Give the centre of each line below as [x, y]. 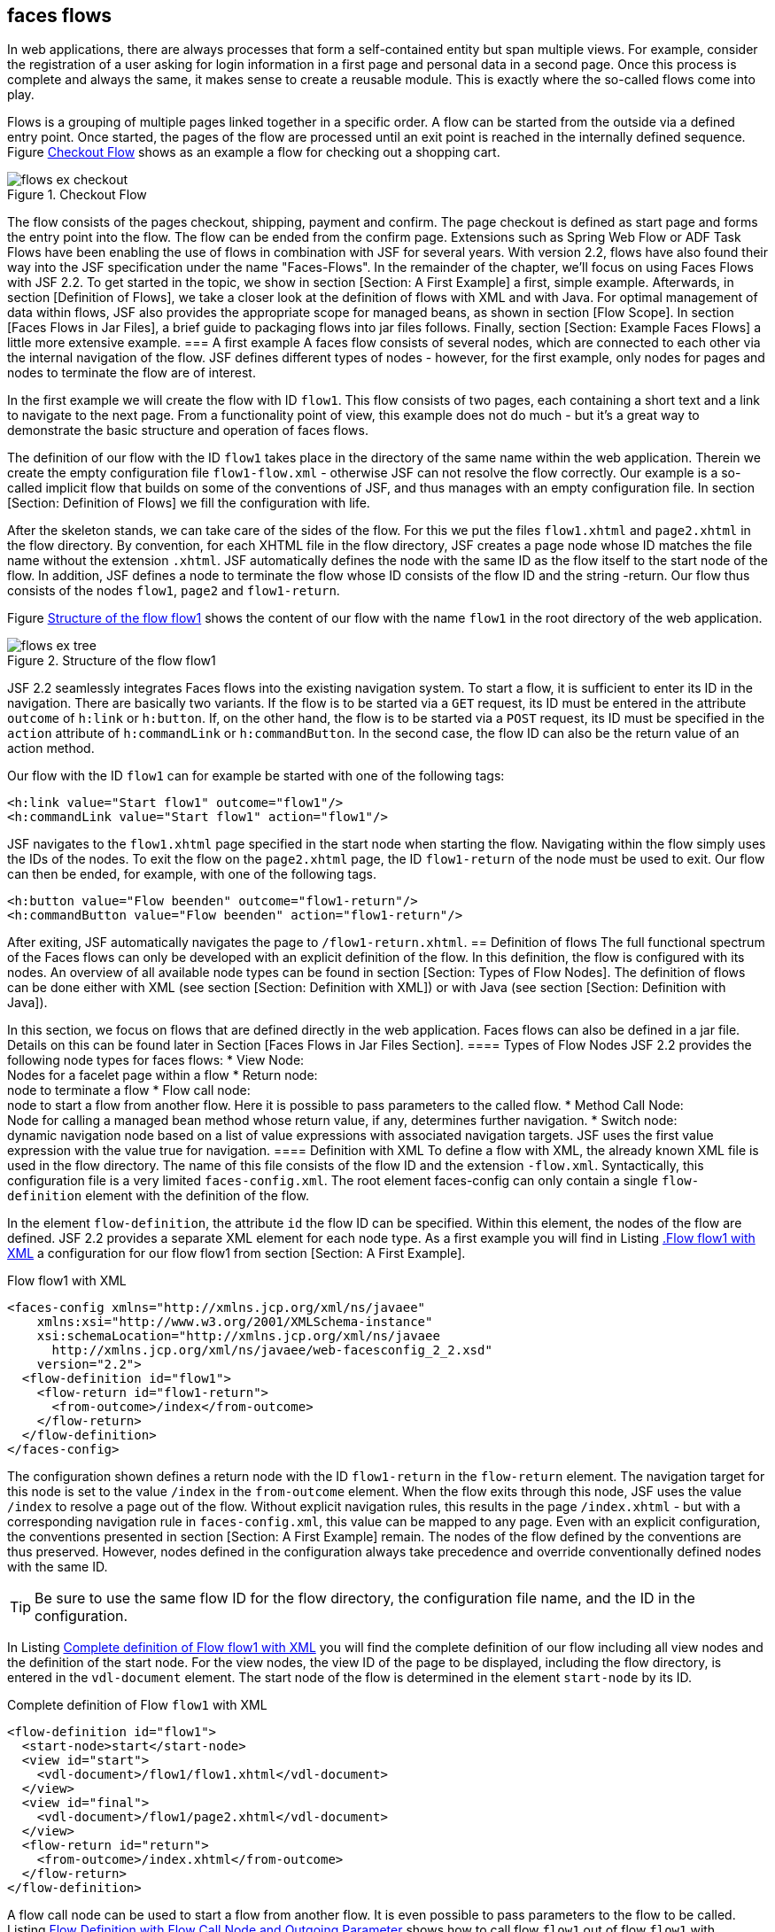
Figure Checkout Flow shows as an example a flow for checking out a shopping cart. [254, 152]
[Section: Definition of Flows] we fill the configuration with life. [189, 503]
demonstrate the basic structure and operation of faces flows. [188, 431]
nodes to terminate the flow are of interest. [132, 373]
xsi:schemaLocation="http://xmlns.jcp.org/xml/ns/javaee [238, 1336]
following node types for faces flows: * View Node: [156, 1060]
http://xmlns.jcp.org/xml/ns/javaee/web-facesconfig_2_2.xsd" [272, 1350]
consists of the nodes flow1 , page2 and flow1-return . [174, 591]
